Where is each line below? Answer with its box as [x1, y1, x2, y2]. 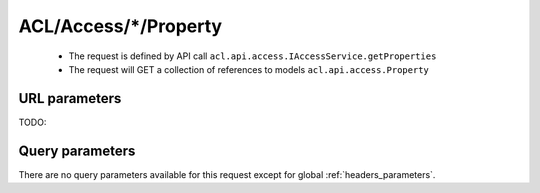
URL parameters [18, 90, 122, 107]
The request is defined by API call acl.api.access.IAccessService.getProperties [68, 50, 437, 62]
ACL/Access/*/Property [18, 15, 223, 37]
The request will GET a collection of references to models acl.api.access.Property [68, 63, 430, 75]
